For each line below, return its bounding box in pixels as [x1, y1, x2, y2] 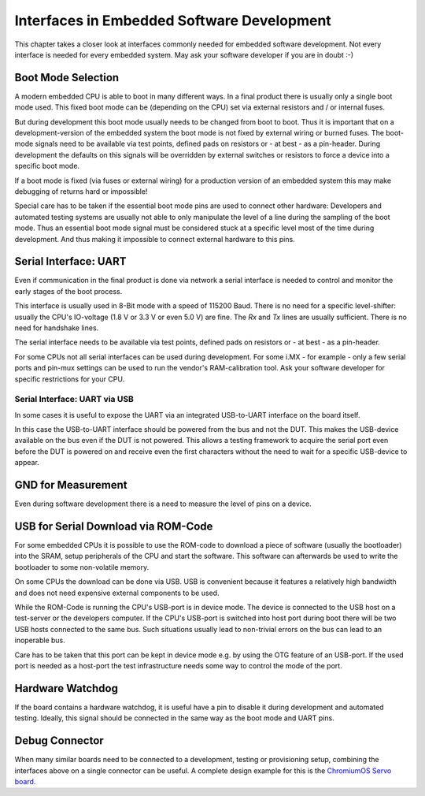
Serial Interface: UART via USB [14, 394, 134, 405]
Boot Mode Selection [14, 71, 120, 84]
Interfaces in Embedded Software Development [14, 12, 332, 29]
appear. [14, 458, 39, 467]
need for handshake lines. [14, 323, 99, 333]
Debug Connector [14, 734, 104, 748]
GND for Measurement [14, 478, 128, 492]
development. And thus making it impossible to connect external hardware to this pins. [14, 234, 295, 244]
